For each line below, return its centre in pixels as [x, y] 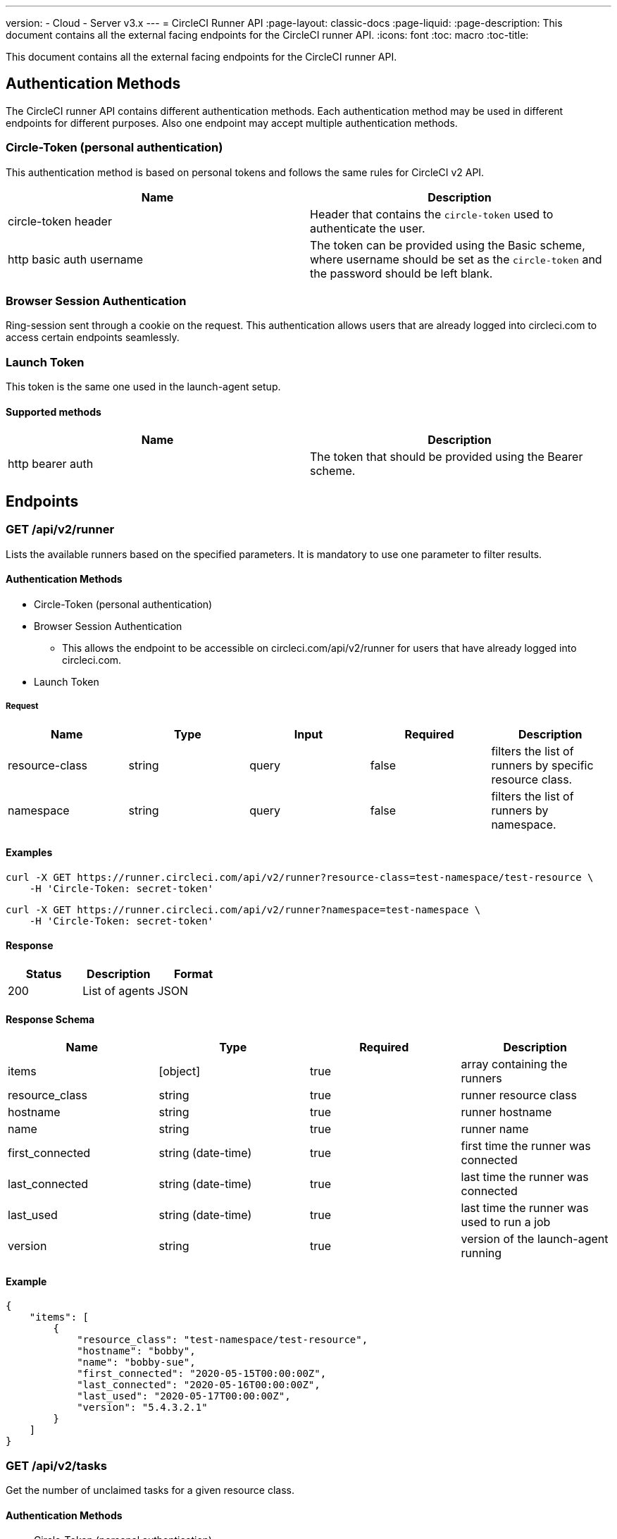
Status [44, 974]
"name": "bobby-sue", [136, 1362]
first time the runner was [526, 1146]
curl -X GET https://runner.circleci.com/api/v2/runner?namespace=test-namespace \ [243, 909]
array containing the [514, 1064]
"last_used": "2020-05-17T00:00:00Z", [184, 1396]
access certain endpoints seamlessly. [93, 338]
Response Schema [50, 1019]
